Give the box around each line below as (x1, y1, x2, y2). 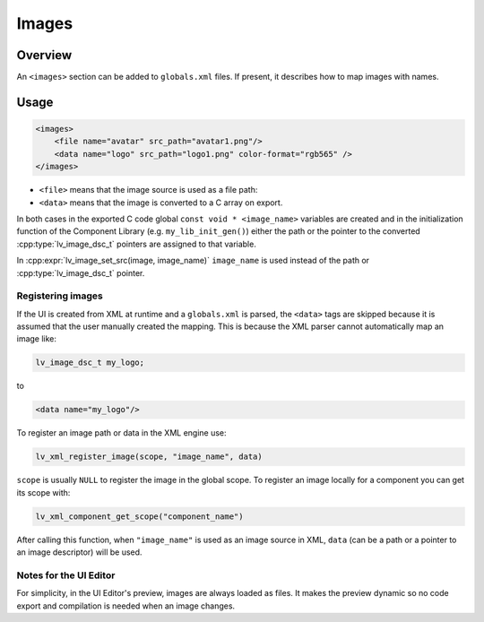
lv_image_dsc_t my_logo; (35, 358, 145, 367)
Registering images (16, 289, 103, 302)
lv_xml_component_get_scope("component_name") (35, 511, 244, 522)
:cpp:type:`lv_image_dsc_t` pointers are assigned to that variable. (16, 238, 257, 249)
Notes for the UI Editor (16, 569, 116, 582)
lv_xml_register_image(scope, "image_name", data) (35, 452, 264, 462)
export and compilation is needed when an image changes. (16, 600, 236, 611)
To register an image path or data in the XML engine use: (16, 428, 228, 438)
